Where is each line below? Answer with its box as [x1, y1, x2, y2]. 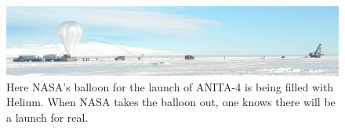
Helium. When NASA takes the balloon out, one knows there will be [6, 94, 336, 110]
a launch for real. [6, 108, 89, 125]
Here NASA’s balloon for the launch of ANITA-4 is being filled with [6, 78, 334, 94]
